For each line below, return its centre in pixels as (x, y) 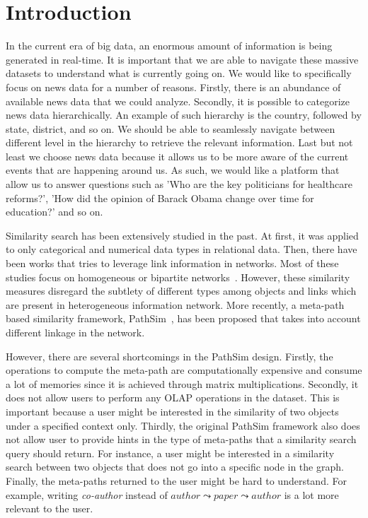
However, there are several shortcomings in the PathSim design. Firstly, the (169, 356)
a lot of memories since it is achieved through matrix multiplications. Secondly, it (182, 383)
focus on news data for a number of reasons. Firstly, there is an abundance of (173, 87)
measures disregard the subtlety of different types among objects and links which (181, 291)
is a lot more (311, 494)
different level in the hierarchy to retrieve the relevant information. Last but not (179, 142)
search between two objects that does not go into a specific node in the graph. (175, 467)
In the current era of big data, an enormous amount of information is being (169, 46)
